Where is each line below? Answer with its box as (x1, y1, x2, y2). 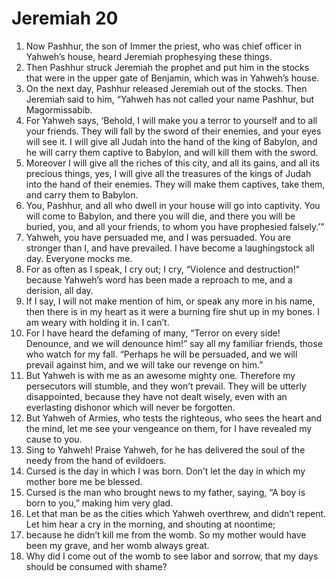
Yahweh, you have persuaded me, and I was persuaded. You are (25, 231, 291, 243)
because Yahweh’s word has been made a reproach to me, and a (25, 273, 293, 286)
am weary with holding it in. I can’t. (25, 316, 170, 328)
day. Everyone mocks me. (25, 252, 133, 264)
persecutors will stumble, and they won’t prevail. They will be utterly (25, 380, 307, 392)
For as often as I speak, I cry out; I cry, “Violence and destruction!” (25, 263, 300, 275)
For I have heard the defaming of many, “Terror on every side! (25, 327, 281, 339)
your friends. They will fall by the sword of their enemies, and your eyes (25, 125, 322, 137)
